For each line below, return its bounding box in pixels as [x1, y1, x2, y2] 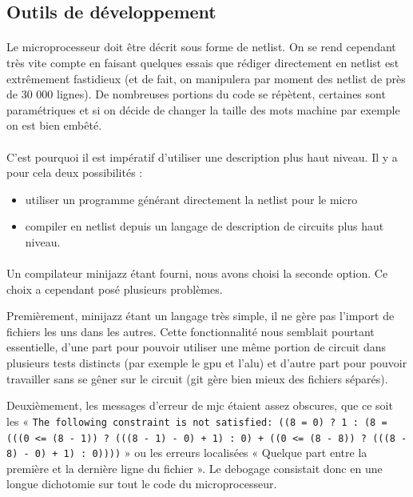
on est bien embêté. [6, 117, 102, 134]
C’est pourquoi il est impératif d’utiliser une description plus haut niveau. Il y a [6, 148, 398, 165]
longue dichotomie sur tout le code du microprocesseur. [6, 475, 277, 492]
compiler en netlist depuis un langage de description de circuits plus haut [25, 218, 384, 234]
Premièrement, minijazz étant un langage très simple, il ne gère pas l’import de [6, 307, 395, 324]
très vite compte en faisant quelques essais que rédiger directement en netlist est [6, 54, 399, 70]
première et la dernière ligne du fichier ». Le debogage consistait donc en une [6, 459, 383, 476]
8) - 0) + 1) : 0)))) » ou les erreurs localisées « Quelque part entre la [6, 444, 367, 461]
